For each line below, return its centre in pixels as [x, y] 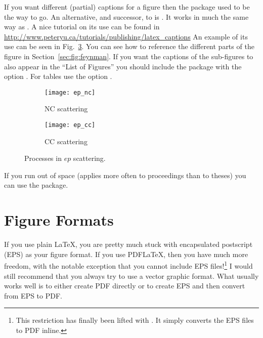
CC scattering [66, 141]
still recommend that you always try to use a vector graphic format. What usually [131, 276]
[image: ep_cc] [70, 125]
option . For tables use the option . [58, 76]
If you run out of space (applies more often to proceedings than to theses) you [125, 175]
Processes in [43, 158]
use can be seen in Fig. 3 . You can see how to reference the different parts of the [129, 46]
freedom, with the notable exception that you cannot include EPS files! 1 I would [128, 265]
